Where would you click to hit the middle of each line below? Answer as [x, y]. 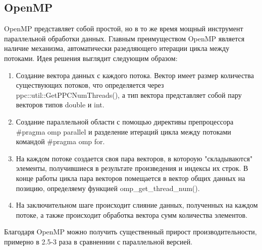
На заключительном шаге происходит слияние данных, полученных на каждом [137, 205]
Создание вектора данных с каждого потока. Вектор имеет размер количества [135, 75]
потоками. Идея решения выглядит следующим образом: [91, 58]
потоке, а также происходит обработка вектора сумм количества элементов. [132, 214]
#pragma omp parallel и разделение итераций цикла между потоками [123, 131]
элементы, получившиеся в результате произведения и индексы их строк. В [132, 168]
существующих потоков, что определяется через [90, 85]
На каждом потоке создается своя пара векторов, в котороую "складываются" [134, 158]
